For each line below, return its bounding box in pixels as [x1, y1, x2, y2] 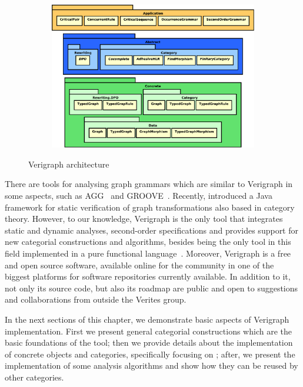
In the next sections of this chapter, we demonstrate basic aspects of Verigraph [5, 313, 289, 325]
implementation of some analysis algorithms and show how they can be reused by [5, 359, 298, 372]
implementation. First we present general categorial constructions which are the [5, 324, 292, 337]
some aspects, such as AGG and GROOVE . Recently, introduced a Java [5, 189, 272, 201]
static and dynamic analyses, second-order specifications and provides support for [5, 224, 298, 236]
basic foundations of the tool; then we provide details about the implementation [5, 336, 293, 349]
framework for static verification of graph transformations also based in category [5, 201, 295, 213]
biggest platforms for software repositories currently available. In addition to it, [5, 270, 291, 283]
